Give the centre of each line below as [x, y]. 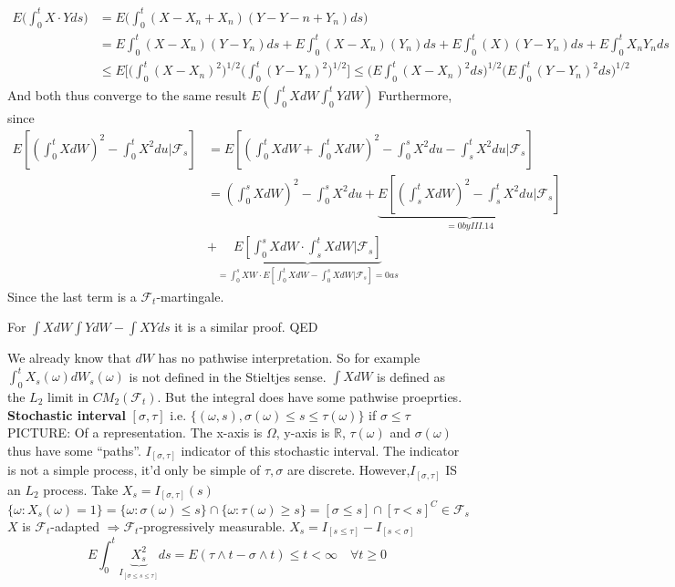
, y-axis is [303, 433]
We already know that [69, 358]
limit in [68, 397]
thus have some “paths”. [74, 450]
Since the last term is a [72, 296]
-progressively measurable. [212, 525]
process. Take [81, 489]
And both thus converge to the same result [127, 94]
